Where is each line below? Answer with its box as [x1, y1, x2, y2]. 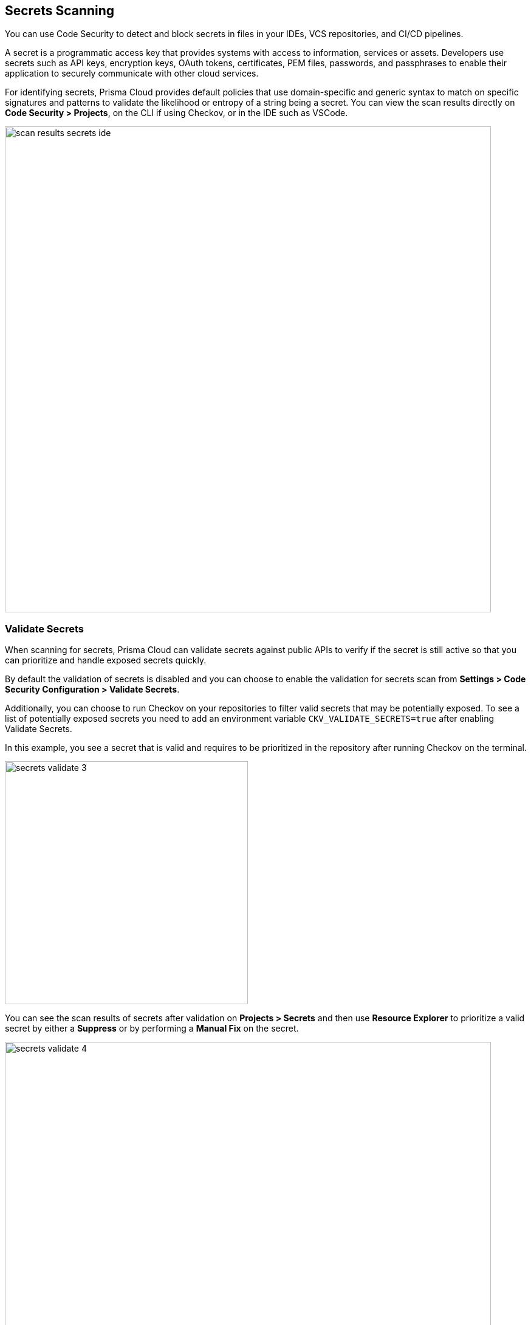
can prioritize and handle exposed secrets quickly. [5, 655, 207, 666]
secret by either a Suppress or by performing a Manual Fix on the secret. [5, 1023, 299, 1034]
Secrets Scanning [5, 3, 115, 18]
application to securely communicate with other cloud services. [5, 68, 259, 79]
